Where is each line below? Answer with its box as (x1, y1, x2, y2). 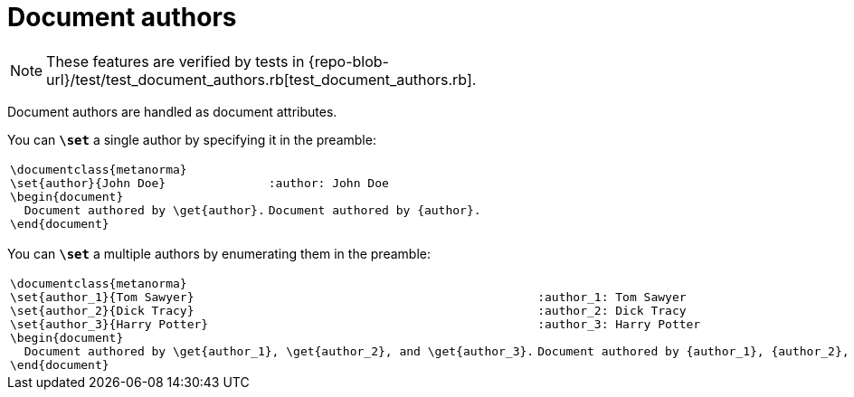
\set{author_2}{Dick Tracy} (10, 303, 195, 317)
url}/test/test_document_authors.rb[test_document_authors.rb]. (46, 70, 477, 89)
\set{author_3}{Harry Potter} (10, 317, 209, 331)
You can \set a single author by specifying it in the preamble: (7, 131, 376, 147)
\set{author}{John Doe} (10, 175, 166, 190)
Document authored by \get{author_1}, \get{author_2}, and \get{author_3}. (24, 344, 535, 358)
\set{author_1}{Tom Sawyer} (10, 289, 195, 304)
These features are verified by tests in (46, 52, 305, 71)
